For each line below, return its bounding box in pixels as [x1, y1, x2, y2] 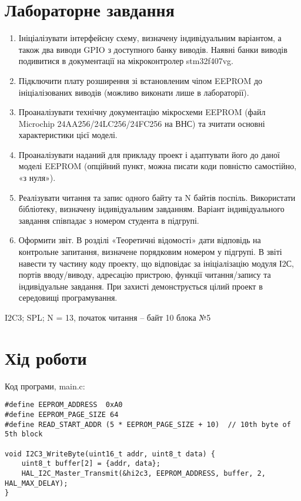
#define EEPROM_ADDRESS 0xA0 [5, 401, 123, 409]
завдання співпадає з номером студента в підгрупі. [18, 214, 199, 226]
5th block [5, 430, 43, 439]
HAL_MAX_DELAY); [5, 479, 68, 487]
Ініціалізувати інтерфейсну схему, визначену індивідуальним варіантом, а [18, 32, 282, 44]
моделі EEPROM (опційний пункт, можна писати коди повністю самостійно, [18, 160, 297, 172]
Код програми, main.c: [5, 379, 85, 392]
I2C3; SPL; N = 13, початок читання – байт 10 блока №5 [5, 311, 211, 323]
